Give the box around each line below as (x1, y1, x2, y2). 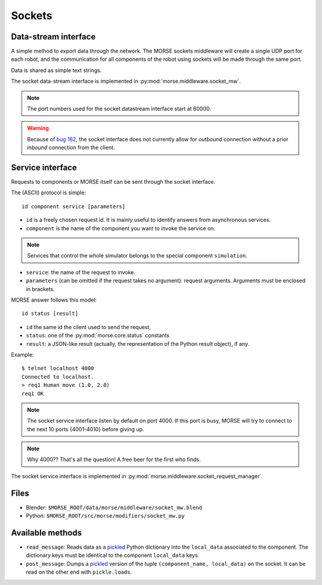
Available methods (11, 528, 82, 538)
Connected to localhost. (21, 373, 94, 380)
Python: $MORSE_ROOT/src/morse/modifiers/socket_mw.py (26, 512, 185, 519)
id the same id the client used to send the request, (26, 323, 151, 330)
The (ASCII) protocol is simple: (11, 189, 86, 196)
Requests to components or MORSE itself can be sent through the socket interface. (11, 178, 216, 185)
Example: (11, 351, 34, 358)
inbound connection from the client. (27, 144, 116, 151)
